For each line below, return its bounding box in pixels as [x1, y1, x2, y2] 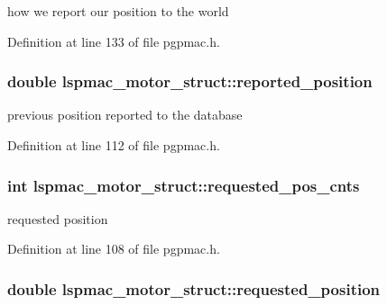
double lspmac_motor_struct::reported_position [7, 70, 373, 93]
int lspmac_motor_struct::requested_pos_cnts [7, 174, 360, 196]
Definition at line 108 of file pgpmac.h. [7, 239, 220, 258]
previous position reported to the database [7, 105, 243, 124]
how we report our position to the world [7, 2, 229, 20]
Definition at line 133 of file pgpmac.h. [7, 31, 220, 50]
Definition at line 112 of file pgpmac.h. [7, 136, 220, 154]
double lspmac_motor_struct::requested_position [7, 277, 381, 300]
